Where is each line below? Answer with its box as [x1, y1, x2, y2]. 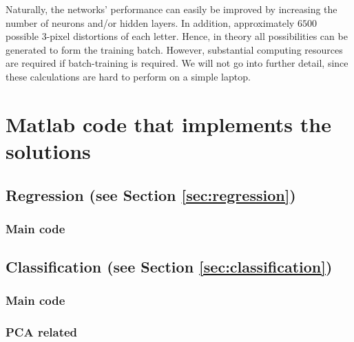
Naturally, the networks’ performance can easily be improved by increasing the [6, 2, 337, 16]
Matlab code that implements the [6, 109, 331, 138]
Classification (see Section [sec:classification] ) [6, 256, 333, 277]
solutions [6, 136, 91, 164]
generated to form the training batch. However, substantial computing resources [6, 42, 343, 56]
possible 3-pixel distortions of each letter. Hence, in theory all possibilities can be [6, 29, 348, 43]
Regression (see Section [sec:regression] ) [6, 184, 296, 205]
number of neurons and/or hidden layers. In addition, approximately [6, 15, 295, 30]
